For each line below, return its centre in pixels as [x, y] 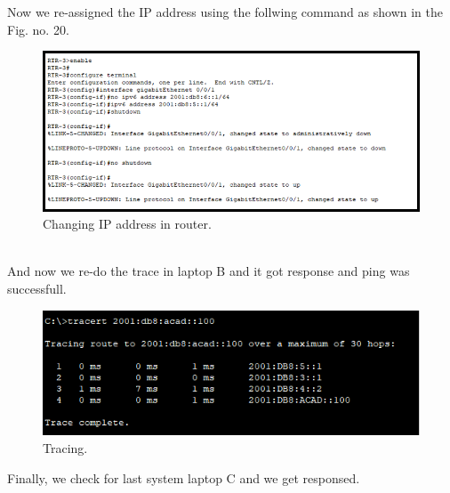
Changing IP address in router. [127, 224]
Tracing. [65, 447]
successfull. [37, 288]
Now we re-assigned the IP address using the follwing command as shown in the [225, 12]
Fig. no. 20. [38, 29]
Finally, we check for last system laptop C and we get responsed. [184, 477]
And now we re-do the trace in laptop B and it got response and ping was [209, 271]
